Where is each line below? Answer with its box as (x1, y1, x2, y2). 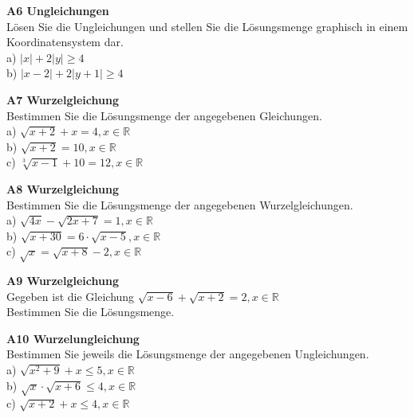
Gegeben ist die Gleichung (6, 287, 135, 304)
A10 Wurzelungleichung (6, 330, 140, 346)
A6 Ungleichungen (6, 2, 109, 18)
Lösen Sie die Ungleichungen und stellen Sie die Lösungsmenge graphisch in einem (6, 18, 408, 34)
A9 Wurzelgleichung (6, 272, 119, 289)
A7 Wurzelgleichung (6, 91, 119, 107)
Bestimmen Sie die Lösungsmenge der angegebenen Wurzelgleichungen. (6, 196, 353, 213)
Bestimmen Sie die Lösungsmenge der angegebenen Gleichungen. (6, 107, 322, 123)
